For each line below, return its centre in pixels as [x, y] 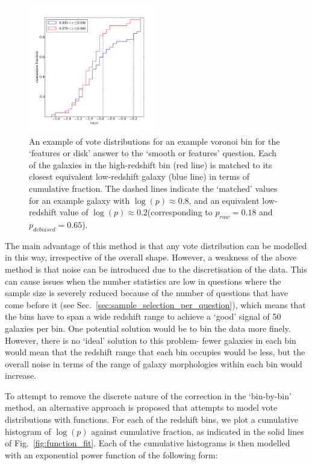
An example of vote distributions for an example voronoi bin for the [154, 141]
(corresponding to [180, 212]
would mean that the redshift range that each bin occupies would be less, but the [155, 352]
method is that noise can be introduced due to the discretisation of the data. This [156, 269]
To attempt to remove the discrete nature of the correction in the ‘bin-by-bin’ [148, 395]
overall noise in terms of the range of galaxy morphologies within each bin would [154, 363]
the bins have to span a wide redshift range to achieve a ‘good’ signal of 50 [143, 316]
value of [74, 212]
